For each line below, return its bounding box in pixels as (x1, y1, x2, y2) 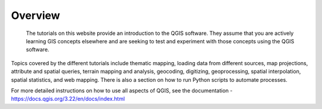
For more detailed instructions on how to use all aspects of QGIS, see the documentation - (11, 86, 233, 94)
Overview (11, 9, 60, 22)
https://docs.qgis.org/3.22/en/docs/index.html (11, 95, 125, 102)
